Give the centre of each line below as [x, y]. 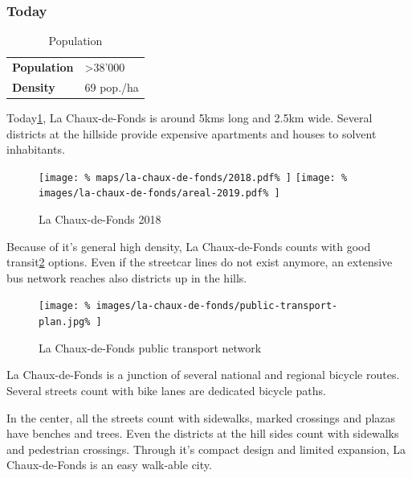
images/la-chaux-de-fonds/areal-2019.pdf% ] [159, 194]
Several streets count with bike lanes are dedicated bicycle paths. [166, 390]
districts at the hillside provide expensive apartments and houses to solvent [192, 133]
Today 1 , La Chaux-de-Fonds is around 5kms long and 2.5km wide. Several [190, 117]
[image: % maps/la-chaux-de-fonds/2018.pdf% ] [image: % [193, 177]
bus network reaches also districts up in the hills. [127, 277]
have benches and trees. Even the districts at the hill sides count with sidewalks [203, 433]
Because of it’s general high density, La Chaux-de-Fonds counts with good [189, 246]
